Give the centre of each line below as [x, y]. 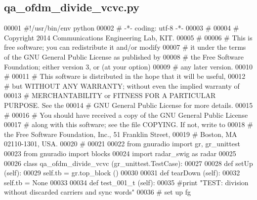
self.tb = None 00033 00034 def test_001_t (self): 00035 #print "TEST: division [126, 182]
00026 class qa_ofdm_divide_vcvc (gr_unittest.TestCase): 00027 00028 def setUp [128, 163]
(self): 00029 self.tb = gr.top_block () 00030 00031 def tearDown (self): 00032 [122, 173]
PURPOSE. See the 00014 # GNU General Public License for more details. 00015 [128, 105]
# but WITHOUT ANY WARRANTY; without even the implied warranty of [122, 85]
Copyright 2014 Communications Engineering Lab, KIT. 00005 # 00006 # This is [128, 37]
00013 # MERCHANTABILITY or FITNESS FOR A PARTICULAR [110, 95]
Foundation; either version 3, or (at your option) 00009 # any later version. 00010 [128, 66]
